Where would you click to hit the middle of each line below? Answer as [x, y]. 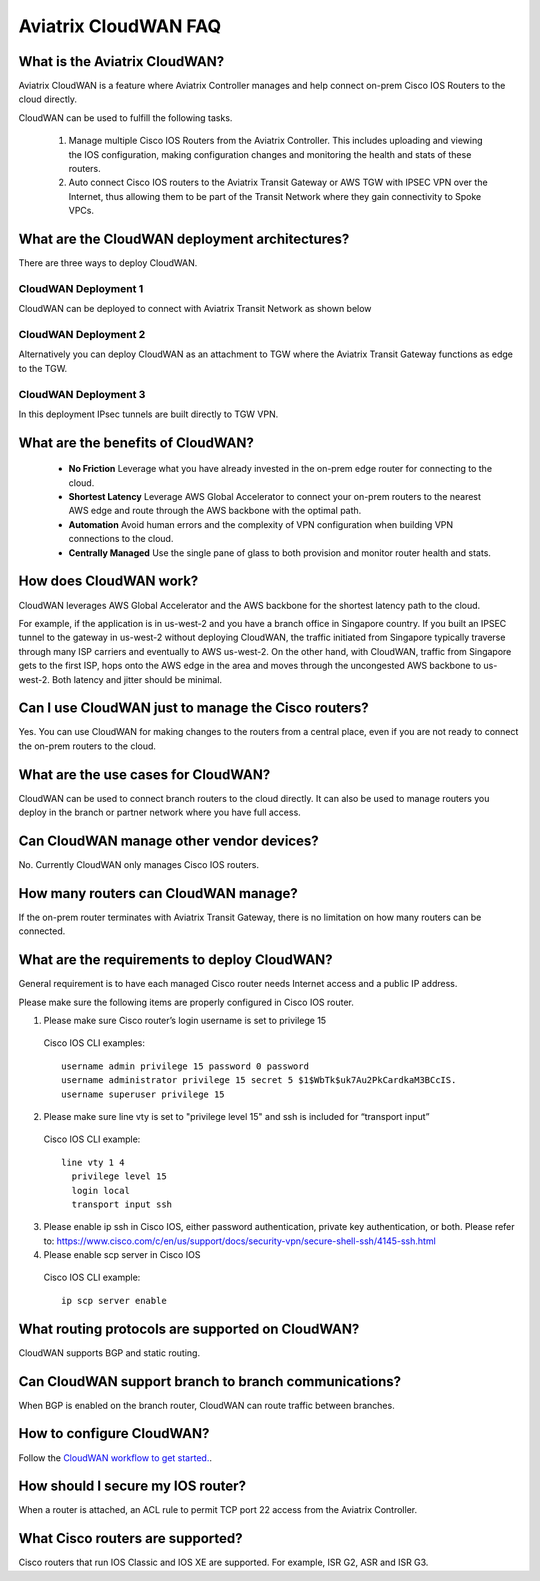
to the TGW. [43, 368]
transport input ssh [122, 1204]
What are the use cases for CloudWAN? [144, 774]
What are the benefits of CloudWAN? [136, 442]
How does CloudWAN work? [108, 581]
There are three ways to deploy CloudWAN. [108, 263]
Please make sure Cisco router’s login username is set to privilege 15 [185, 1020]
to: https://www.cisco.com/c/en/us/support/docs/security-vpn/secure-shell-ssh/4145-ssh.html [240, 1241]
